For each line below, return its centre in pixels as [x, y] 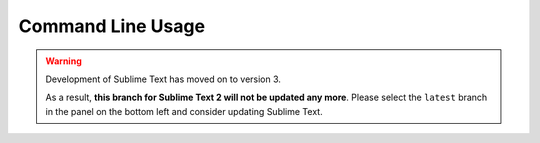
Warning [63, 61]
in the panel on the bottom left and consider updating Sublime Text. [184, 111]
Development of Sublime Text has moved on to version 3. [163, 79]
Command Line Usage [111, 26]
